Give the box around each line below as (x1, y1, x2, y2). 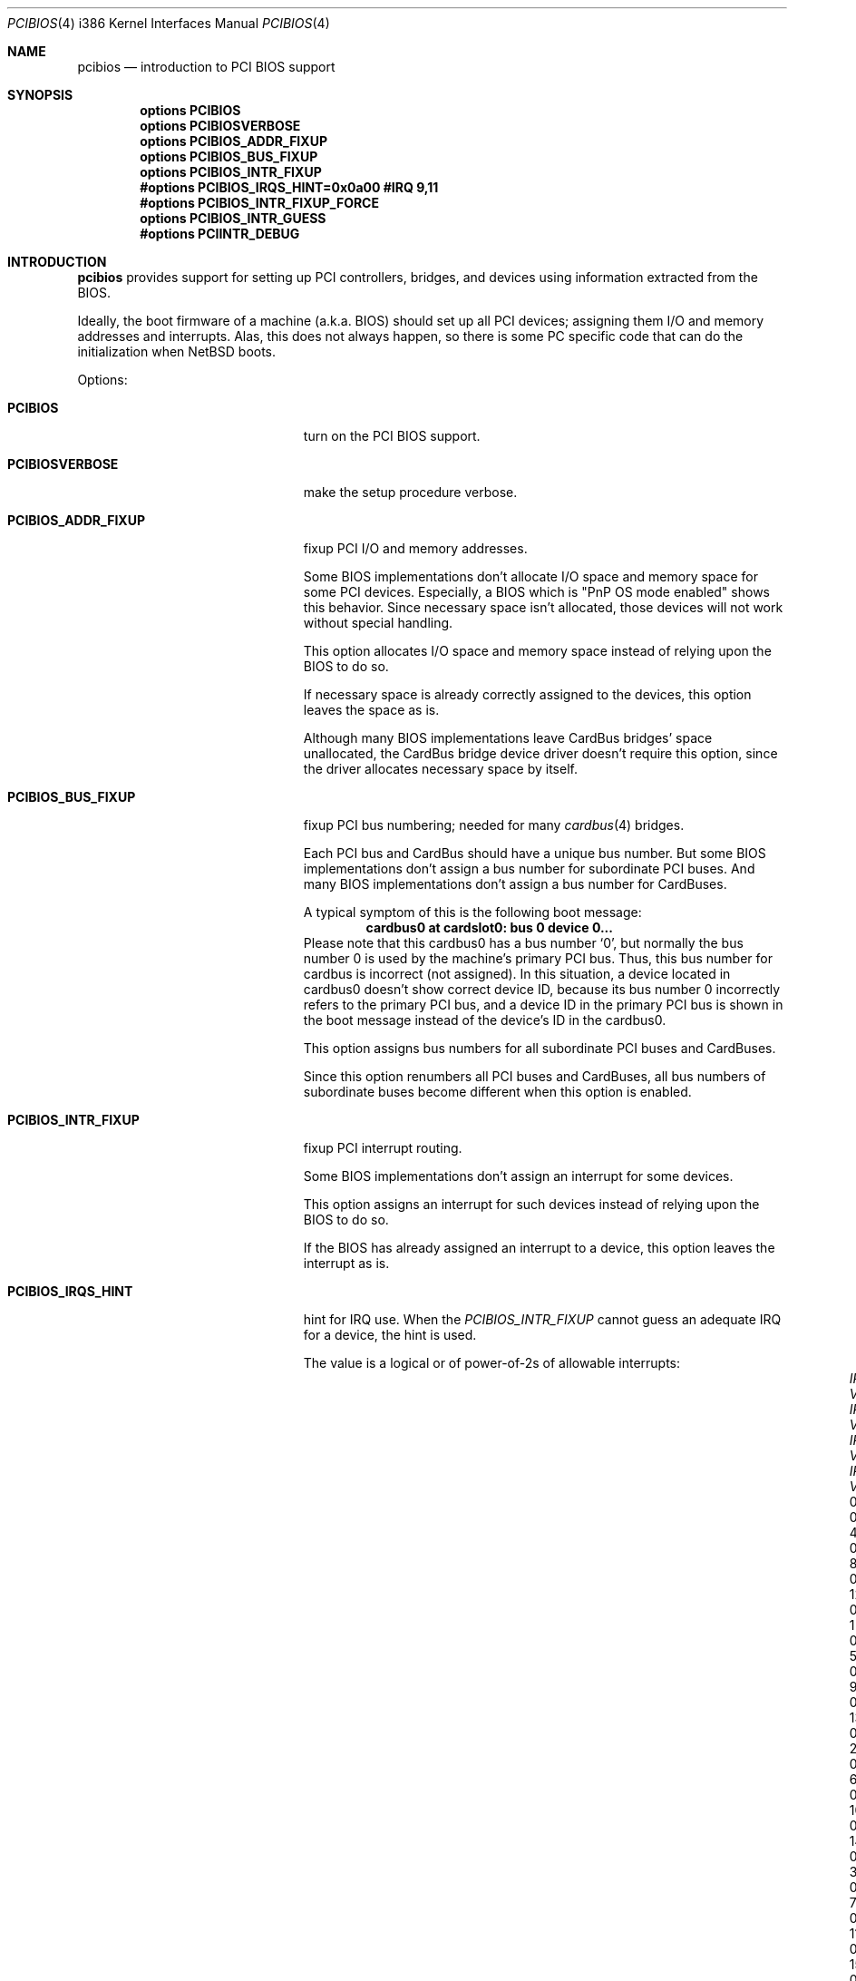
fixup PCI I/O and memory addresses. (303, 541, 528, 556)
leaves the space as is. (303, 702, 440, 717)
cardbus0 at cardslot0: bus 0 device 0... (365, 920, 613, 935)
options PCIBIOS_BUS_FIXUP (140, 149, 318, 164)
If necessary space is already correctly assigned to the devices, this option (303, 687, 752, 702)
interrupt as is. (303, 1255, 390, 1271)
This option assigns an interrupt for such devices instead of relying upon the (303, 1196, 760, 1212)
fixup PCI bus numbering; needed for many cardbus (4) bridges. (303, 817, 685, 833)
